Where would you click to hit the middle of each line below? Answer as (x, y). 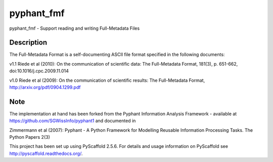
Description (28, 43)
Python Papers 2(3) (30, 137)
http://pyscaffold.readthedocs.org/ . (46, 153)
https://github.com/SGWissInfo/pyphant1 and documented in (73, 121)
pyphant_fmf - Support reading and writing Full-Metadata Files (75, 28)
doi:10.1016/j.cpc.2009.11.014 (39, 71)
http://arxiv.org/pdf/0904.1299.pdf (45, 87)
